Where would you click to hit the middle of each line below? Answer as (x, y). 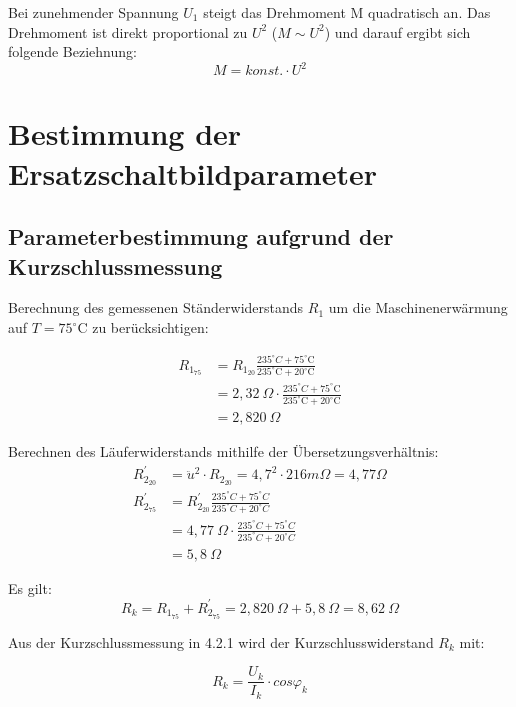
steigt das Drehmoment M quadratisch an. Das (347, 12)
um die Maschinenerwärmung (418, 307)
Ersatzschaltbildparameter (192, 172)
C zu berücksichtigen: (143, 327)
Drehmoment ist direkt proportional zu (128, 31)
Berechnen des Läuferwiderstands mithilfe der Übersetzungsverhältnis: (223, 451)
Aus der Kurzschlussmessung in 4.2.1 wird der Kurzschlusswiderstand (221, 641)
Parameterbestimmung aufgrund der (201, 236)
